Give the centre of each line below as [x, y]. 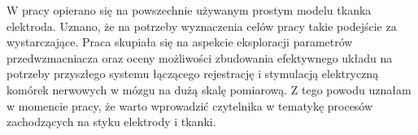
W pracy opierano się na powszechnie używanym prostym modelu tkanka [189, 10]
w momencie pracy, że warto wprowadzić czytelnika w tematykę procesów [190, 105]
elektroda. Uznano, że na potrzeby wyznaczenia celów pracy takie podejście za [202, 26]
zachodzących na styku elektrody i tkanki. [111, 122]
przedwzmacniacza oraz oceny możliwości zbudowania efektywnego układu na [200, 57]
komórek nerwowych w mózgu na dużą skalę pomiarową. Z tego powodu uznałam [209, 89]
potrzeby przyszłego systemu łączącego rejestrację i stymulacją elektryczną [193, 74]
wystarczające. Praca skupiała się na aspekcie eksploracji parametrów [180, 42]
